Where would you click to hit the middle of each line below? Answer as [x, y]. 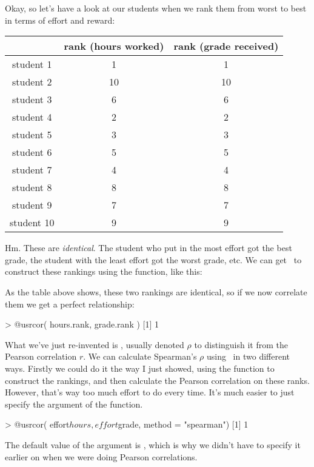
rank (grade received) [226, 46]
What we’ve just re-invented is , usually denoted [95, 344]
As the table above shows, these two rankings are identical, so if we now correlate [156, 291]
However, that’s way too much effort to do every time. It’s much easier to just [150, 392]
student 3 [32, 99]
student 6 [32, 152]
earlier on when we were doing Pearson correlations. [101, 456]
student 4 [32, 117]
